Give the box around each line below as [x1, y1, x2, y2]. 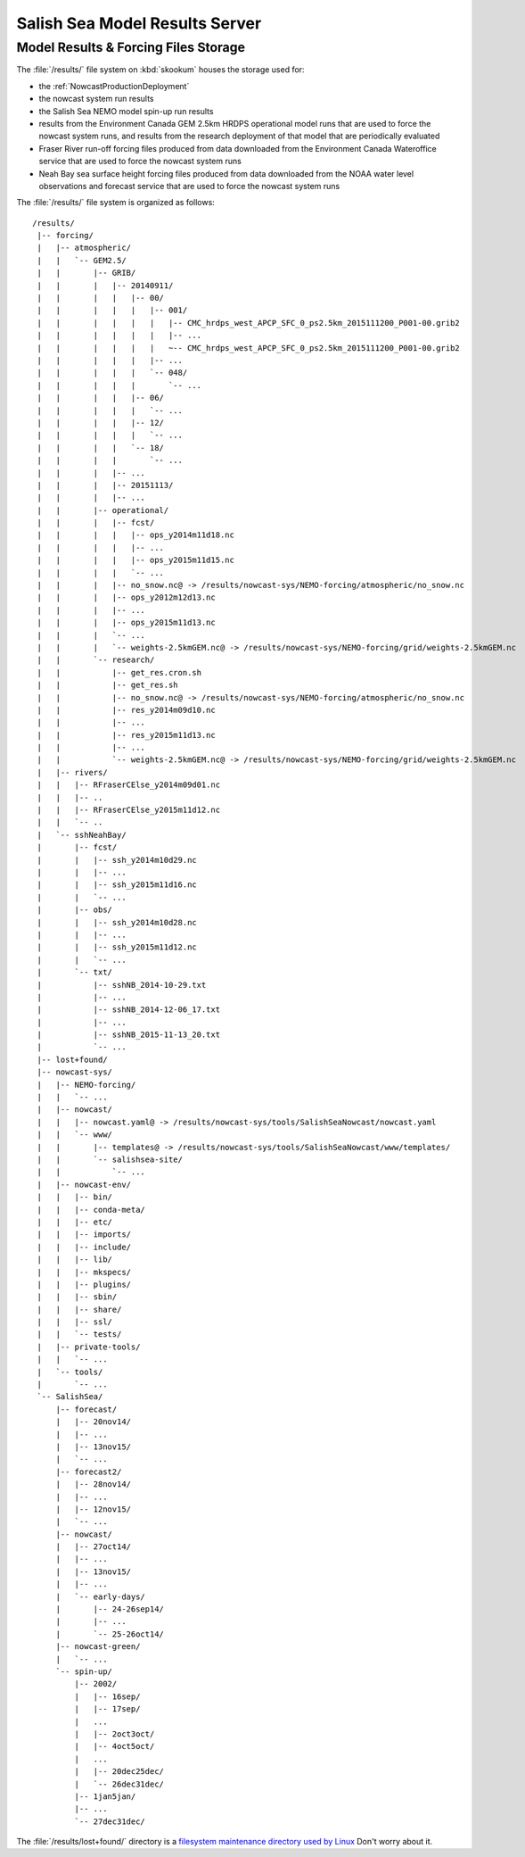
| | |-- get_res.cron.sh [37, 667, 202, 677]
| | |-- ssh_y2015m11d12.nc [37, 942, 198, 952]
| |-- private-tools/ [37, 1341, 141, 1352]
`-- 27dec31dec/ [74, 1816, 146, 1827]
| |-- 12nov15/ [55, 1504, 132, 1514]
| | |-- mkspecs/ [37, 1267, 132, 1277]
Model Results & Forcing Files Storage [16, 39, 245, 55]
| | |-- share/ [37, 1304, 122, 1314]
